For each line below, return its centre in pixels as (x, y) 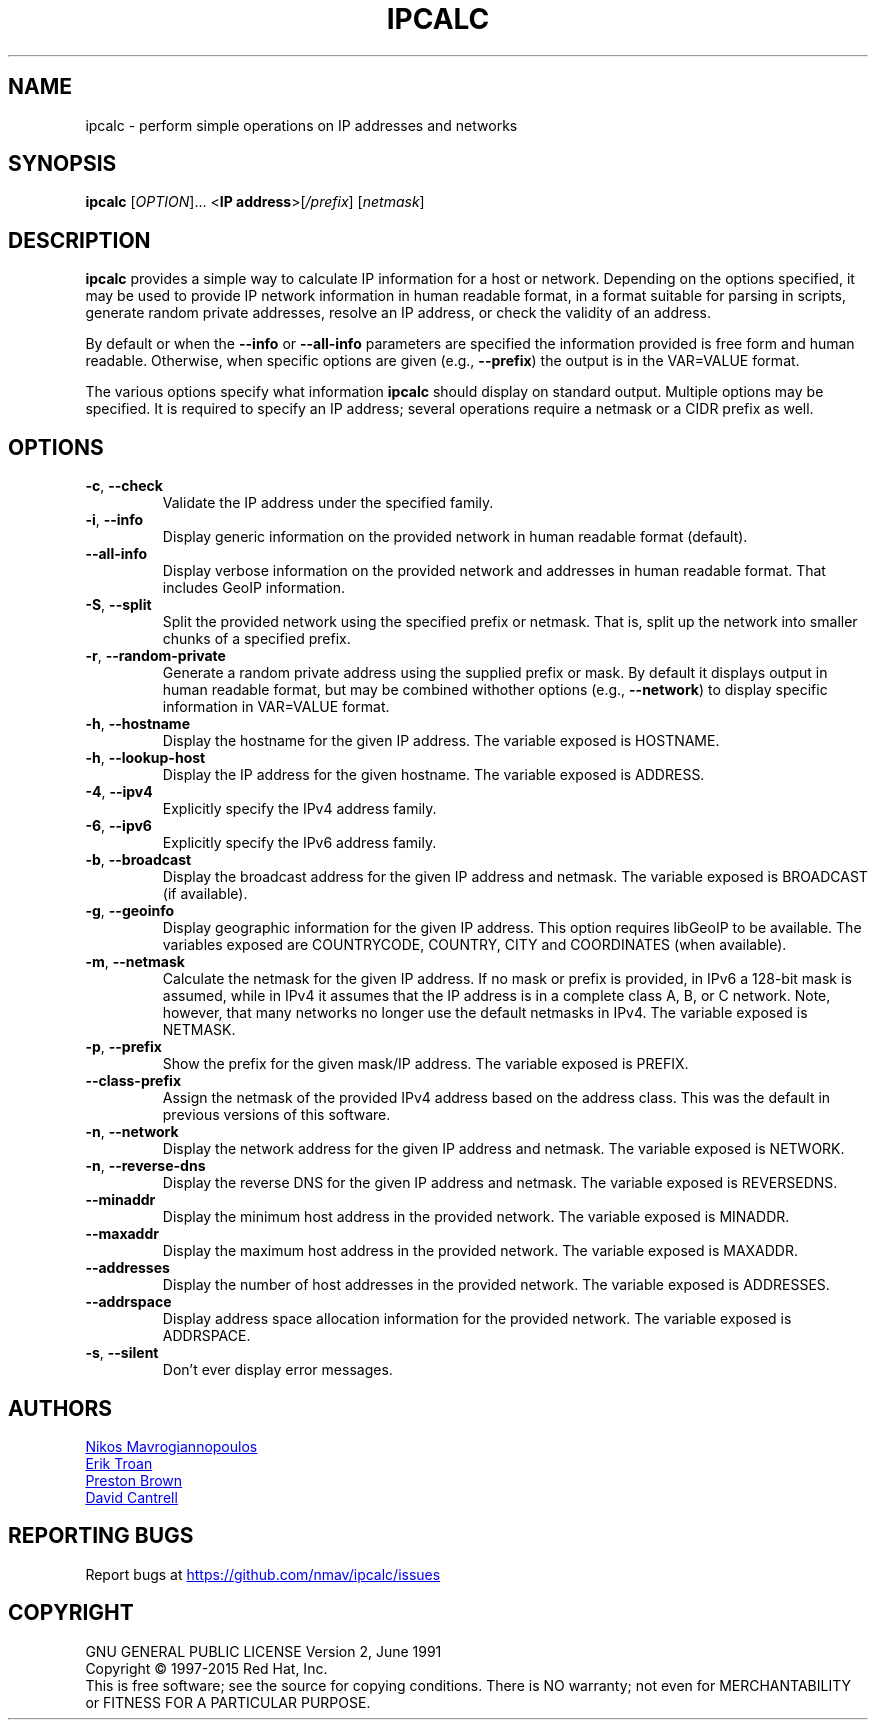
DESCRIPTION (79, 240)
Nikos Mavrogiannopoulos (171, 1446)
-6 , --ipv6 (118, 826)
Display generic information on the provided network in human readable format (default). (455, 537)
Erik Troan (119, 1463)
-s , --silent (122, 1353)
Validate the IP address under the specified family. (328, 503)
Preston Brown (134, 1480)
